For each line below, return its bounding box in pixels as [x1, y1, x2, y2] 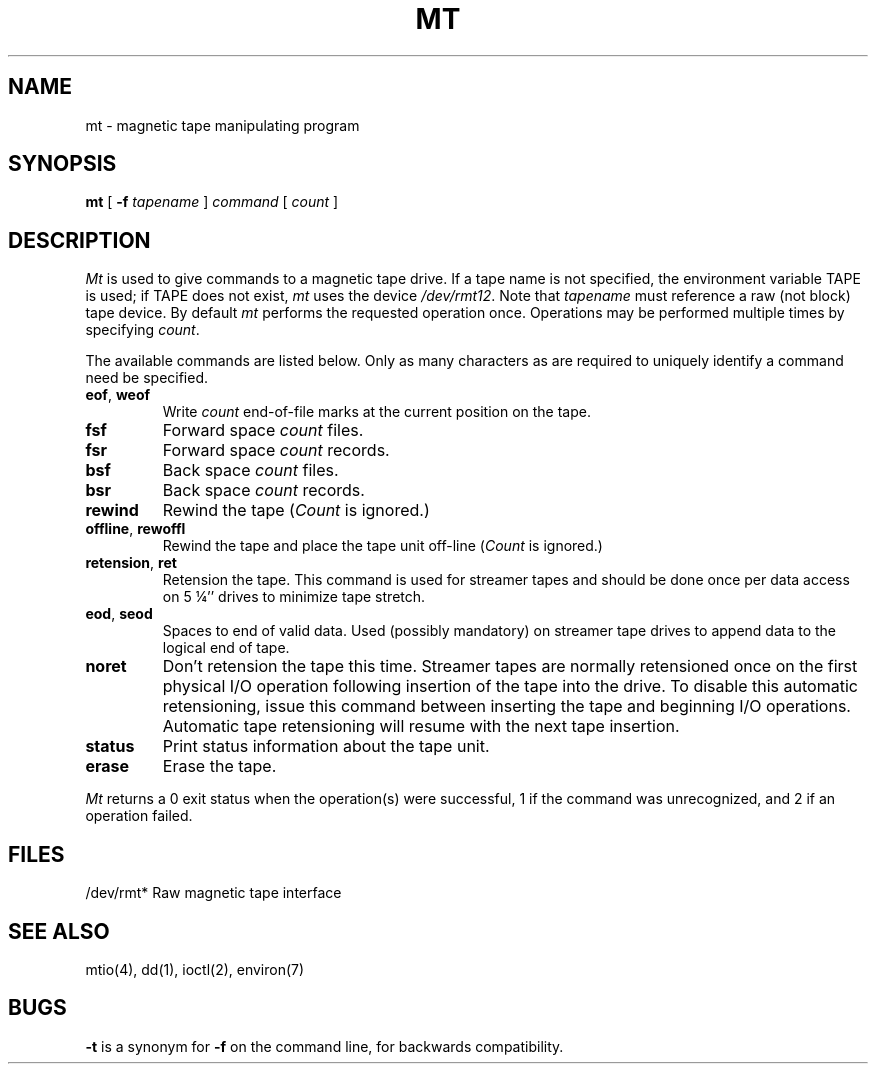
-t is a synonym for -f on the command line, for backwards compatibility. [85, 1037, 564, 1055]
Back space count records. [162, 480, 365, 501]
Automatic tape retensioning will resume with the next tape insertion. [162, 716, 680, 737]
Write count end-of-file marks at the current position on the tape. [162, 403, 591, 421]
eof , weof [85, 386, 151, 404]
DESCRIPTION [8, 227, 151, 253]
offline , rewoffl [85, 520, 186, 538]
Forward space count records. [162, 440, 390, 461]
